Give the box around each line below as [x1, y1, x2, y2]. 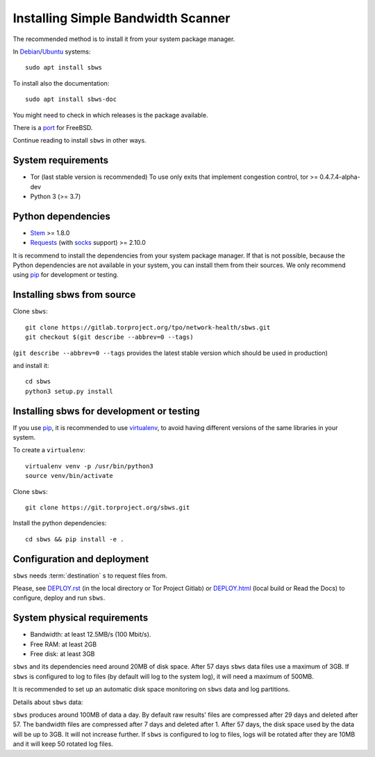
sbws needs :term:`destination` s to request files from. [12, 571, 168, 580]
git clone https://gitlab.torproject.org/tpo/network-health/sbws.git [25, 324, 271, 331]
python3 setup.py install [25, 387, 114, 395]
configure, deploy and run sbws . [12, 593, 106, 602]
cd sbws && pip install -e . [25, 535, 124, 543]
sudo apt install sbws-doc [25, 95, 117, 104]
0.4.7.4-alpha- [319, 173, 360, 181]
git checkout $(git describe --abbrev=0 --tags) [25, 333, 194, 341]
